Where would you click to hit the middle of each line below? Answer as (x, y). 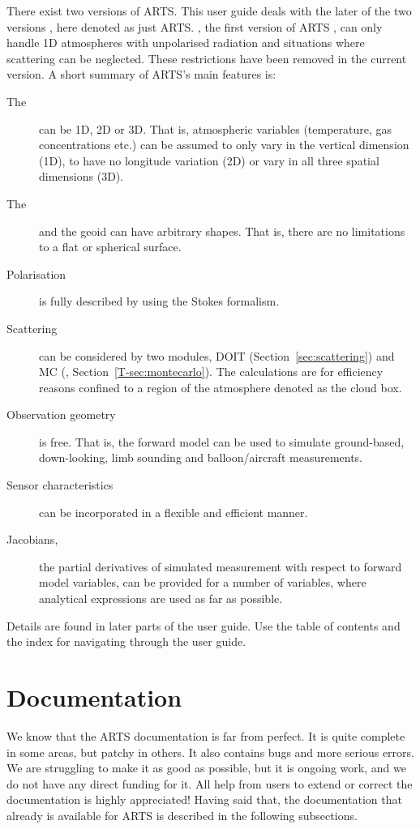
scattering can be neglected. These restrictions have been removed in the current (207, 58)
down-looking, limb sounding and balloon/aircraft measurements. (201, 457)
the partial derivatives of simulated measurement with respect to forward (221, 566)
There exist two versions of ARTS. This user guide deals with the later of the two (209, 11)
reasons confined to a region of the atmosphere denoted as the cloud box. (221, 387)
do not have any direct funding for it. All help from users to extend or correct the (210, 783)
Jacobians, (32, 539)
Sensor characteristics (60, 485)
